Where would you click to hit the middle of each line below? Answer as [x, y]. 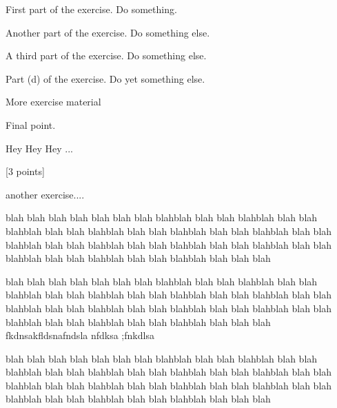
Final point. [31, 124]
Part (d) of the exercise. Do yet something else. [105, 78]
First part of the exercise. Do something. [91, 9]
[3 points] [25, 171]
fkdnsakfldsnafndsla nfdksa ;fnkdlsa [80, 335]
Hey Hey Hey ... [39, 148]
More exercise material [53, 102]
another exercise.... [45, 194]
